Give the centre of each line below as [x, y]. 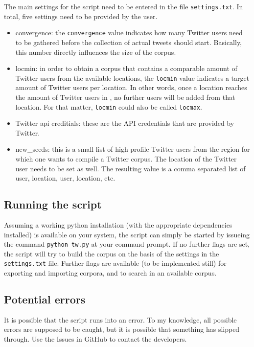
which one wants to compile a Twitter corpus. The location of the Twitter [126, 158]
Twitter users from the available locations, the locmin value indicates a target [132, 78]
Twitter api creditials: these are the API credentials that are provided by [125, 123]
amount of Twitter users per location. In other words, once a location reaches [131, 87]
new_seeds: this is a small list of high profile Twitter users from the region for [133, 149]
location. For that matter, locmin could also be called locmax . [109, 106]
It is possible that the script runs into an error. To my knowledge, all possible [120, 319]
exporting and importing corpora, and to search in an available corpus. [110, 273]
